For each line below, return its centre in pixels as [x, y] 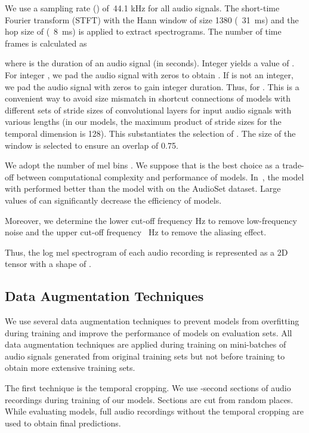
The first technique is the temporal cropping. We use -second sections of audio [148, 388]
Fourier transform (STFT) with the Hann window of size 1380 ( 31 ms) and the [152, 19]
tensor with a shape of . [48, 264]
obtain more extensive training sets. [70, 368]
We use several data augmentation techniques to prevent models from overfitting [152, 321]
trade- [293, 165]
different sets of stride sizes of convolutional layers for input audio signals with [148, 110]
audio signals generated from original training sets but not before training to [145, 356]
